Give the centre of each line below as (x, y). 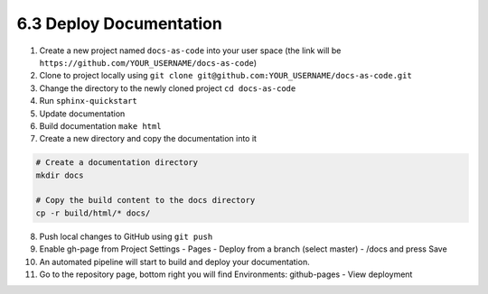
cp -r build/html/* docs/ (93, 213)
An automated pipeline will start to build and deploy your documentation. (175, 262)
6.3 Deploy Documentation (120, 23)
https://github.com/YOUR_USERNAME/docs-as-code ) (148, 62)
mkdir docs (60, 175)
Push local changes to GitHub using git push (126, 236)
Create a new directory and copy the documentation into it (148, 139)
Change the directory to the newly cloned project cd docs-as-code (168, 88)
